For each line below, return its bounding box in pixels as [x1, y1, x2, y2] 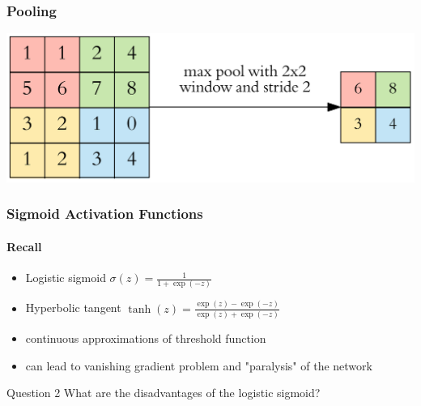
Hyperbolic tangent [25, 299, 121, 316]
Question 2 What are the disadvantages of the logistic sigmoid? [6, 384, 321, 401]
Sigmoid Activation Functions [6, 203, 203, 224]
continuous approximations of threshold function [25, 329, 266, 346]
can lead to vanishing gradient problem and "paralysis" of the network [25, 357, 372, 374]
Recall [6, 237, 42, 254]
